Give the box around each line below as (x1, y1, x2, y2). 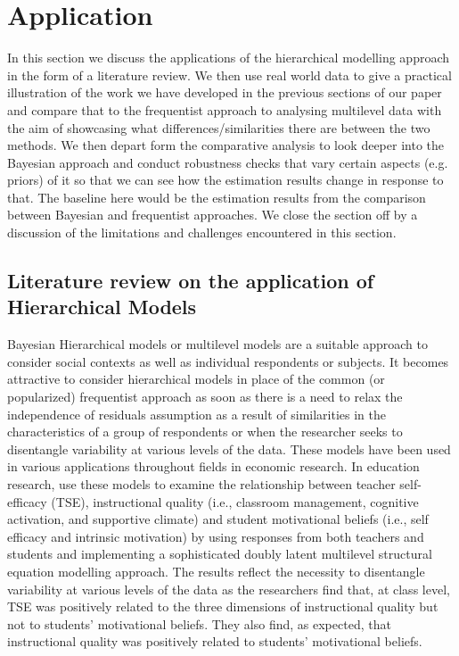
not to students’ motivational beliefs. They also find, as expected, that (7, 614, 391, 633)
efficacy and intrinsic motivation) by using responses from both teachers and (7, 527, 424, 545)
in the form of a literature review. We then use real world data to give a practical (7, 65, 452, 84)
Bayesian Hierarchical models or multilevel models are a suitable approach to (7, 335, 428, 353)
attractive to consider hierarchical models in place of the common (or (7, 370, 385, 388)
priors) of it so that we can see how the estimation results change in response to (7, 170, 444, 189)
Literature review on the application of (7, 267, 374, 295)
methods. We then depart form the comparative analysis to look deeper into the (7, 136, 444, 154)
